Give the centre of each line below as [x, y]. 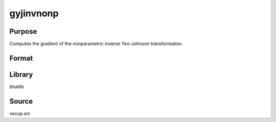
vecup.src [20, 113]
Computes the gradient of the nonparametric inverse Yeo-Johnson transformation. [96, 44]
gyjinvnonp [34, 13]
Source [21, 101]
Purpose [23, 31]
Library [21, 74]
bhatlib [17, 86]
